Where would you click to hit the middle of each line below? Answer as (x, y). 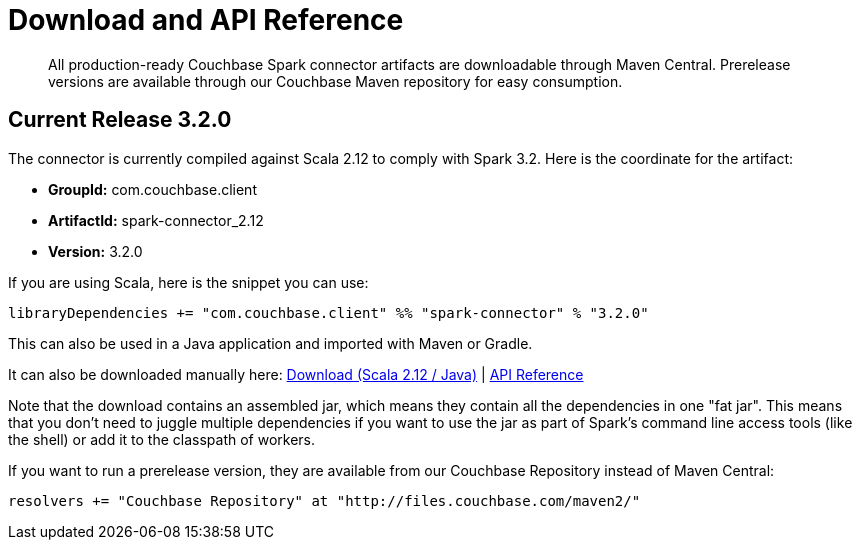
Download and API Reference (206, 20)
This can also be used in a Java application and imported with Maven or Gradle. (270, 343)
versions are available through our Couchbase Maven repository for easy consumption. (335, 81)
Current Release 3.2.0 (120, 120)
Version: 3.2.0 (95, 251)
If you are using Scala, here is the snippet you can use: (188, 282)
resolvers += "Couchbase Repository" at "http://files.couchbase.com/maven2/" (324, 500)
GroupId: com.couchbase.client (152, 189)
